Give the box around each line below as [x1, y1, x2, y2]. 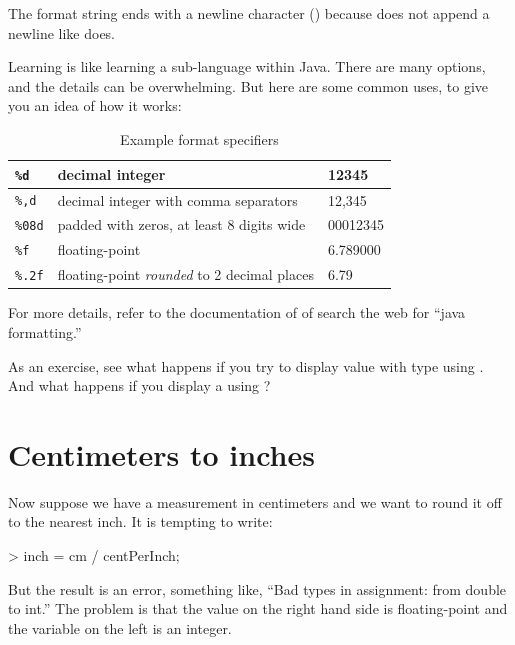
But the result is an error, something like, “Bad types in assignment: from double [8, 578, 507, 599]
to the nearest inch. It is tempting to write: [8, 511, 273, 532]
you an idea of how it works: [8, 95, 182, 116]
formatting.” [8, 321, 82, 342]
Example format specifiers [120, 128, 279, 149]
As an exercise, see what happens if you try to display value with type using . [8, 355, 484, 376]
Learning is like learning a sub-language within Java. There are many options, [8, 56, 486, 77]
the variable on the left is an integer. [8, 617, 232, 638]
